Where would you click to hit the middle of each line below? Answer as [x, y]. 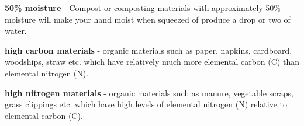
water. [16, 31]
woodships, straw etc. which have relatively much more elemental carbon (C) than [152, 62]
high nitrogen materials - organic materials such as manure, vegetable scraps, [149, 92]
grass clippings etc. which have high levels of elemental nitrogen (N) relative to [146, 104]
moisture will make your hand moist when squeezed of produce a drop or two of [148, 19]
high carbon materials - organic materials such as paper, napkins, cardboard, [148, 50]
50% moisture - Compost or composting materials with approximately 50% [143, 8]
